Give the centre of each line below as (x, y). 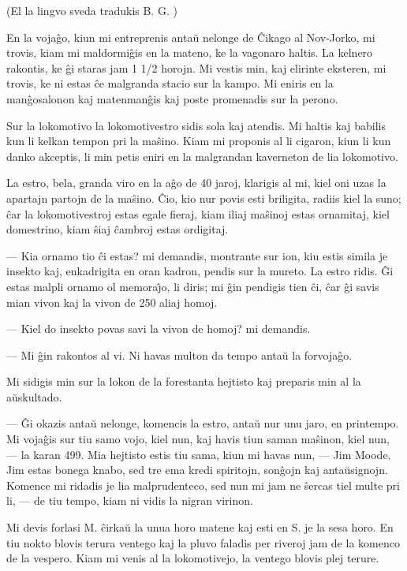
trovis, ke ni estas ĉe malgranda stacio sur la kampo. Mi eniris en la (170, 83)
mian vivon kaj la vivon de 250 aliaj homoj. (112, 302)
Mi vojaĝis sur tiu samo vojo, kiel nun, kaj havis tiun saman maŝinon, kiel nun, (198, 439)
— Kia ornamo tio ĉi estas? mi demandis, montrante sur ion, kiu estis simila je (197, 255)
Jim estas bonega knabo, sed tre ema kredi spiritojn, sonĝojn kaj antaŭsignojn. (197, 470)
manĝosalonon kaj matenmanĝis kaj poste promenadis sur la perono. (172, 98)
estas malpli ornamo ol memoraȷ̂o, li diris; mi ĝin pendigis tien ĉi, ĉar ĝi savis (193, 286)
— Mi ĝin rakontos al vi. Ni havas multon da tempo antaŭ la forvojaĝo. (179, 355)
